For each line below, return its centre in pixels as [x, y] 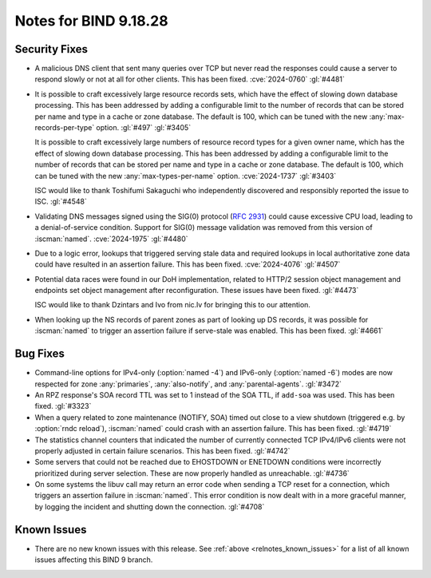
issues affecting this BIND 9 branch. [94, 560]
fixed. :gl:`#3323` [63, 406]
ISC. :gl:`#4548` [61, 202]
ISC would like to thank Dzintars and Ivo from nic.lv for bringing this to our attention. [173, 305]
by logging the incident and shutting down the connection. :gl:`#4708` [150, 506]
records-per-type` [65, 128]
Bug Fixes [40, 354]
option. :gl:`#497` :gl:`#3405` [144, 128]
